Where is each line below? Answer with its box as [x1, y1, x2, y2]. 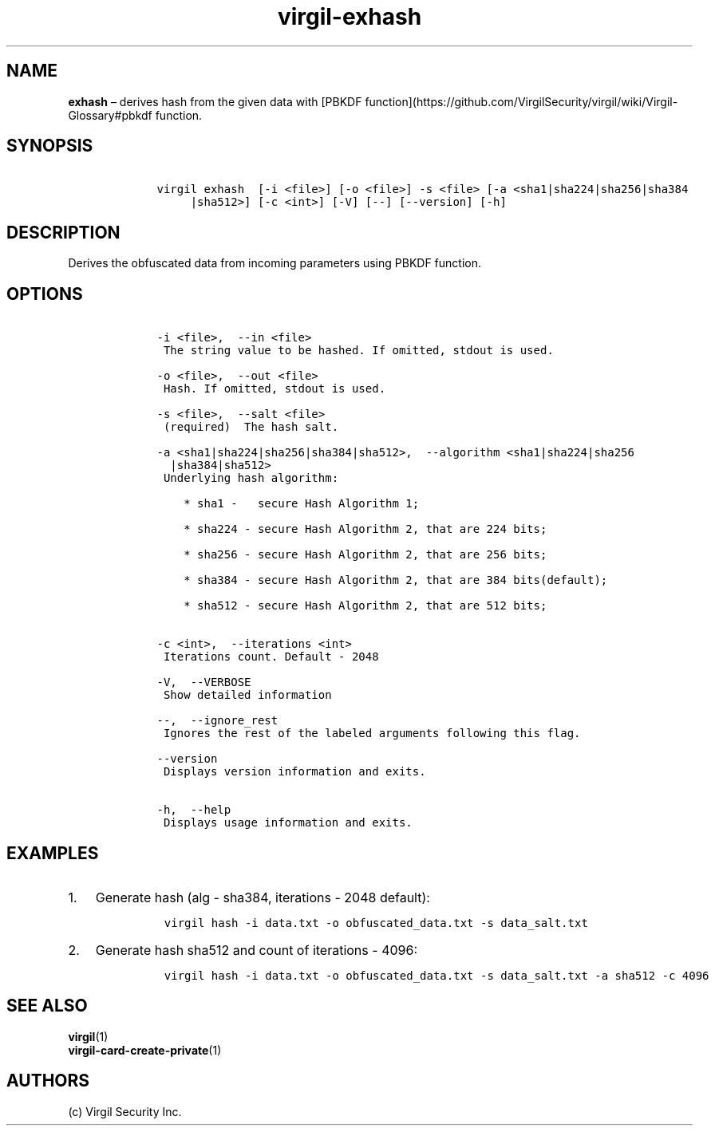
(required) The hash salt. [163, 420, 339, 434]
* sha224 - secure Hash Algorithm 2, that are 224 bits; [184, 523, 547, 536]
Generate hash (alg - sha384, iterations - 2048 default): [95, 889, 430, 905]
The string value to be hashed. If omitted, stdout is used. [163, 344, 554, 357]
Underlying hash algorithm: [163, 471, 339, 485]
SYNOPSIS [6, 136, 93, 156]
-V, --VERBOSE [156, 676, 251, 689]
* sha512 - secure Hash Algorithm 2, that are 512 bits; [184, 599, 547, 613]
